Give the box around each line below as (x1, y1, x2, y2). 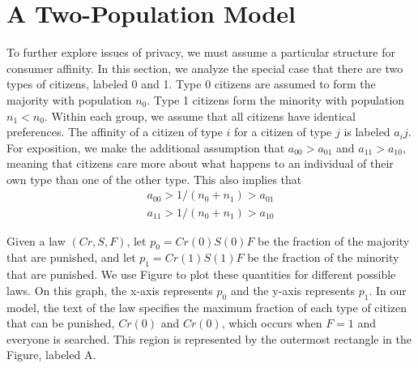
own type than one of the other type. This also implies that (6, 170, 302, 187)
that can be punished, (6, 315, 115, 332)
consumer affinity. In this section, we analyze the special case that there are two (6, 59, 403, 76)
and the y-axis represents (230, 281, 356, 298)
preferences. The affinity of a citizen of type (6, 123, 223, 140)
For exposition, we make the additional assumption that (6, 139, 285, 156)
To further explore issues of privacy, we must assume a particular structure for (6, 44, 395, 61)
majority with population (6, 91, 132, 108)
